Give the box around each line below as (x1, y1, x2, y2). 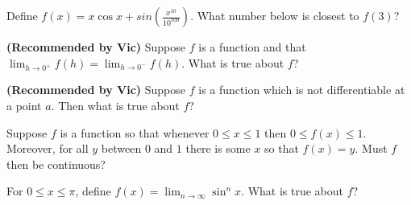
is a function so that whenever (60, 124, 210, 141)
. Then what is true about (51, 96, 180, 113)
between (101, 140, 142, 157)
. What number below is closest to (190, 7, 359, 23)
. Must (355, 140, 388, 157)
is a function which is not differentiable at (198, 81, 405, 98)
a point (6, 96, 42, 113)
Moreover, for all (6, 140, 89, 157)
